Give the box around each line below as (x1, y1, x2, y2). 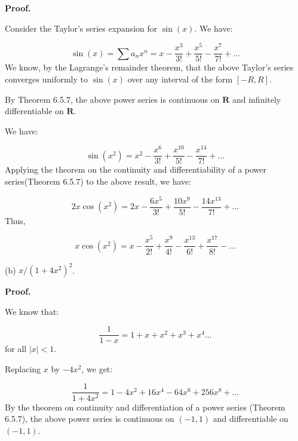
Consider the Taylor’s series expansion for (5, 22, 158, 34)
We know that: (5, 305, 59, 317)
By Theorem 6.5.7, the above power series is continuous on (5, 93, 220, 105)
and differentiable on (213, 412, 288, 425)
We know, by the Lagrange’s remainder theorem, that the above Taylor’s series (5, 61, 294, 73)
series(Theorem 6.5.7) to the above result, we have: (5, 175, 192, 188)
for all (5, 342, 27, 355)
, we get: (81, 362, 113, 375)
